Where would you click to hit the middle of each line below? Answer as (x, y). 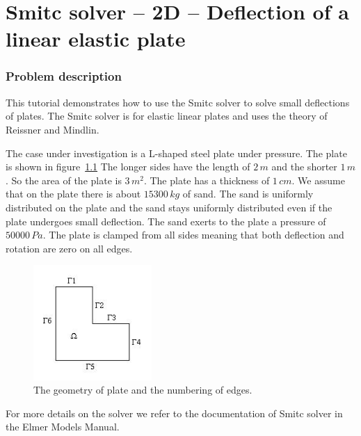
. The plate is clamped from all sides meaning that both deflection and (193, 235)
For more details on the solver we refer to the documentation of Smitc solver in (174, 413)
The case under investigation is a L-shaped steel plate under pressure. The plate (176, 153)
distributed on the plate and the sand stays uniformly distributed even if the (169, 207)
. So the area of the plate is (64, 180)
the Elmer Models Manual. (63, 427)
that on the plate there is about (73, 194)
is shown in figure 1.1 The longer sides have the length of (128, 167)
